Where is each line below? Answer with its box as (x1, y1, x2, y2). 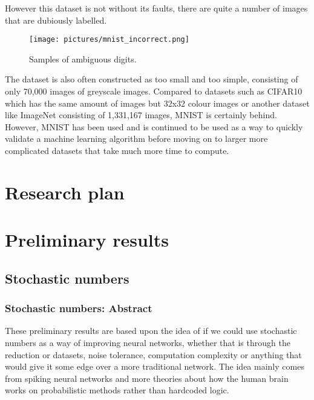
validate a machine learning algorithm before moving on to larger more (5, 132, 268, 145)
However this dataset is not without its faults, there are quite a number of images (5, 2, 308, 14)
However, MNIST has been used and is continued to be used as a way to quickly (5, 120, 303, 133)
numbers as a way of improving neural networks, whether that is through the (5, 336, 290, 348)
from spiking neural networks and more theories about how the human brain (5, 372, 289, 384)
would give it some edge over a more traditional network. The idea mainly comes (5, 360, 304, 373)
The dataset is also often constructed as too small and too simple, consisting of (5, 73, 298, 85)
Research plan (5, 179, 125, 204)
